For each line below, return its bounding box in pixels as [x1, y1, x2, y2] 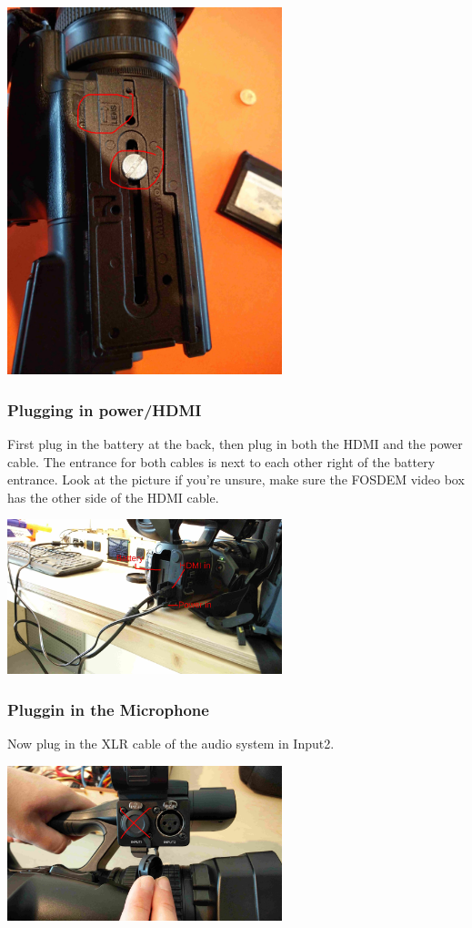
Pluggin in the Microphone [7, 698, 209, 720]
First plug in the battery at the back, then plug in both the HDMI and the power [7, 433, 463, 453]
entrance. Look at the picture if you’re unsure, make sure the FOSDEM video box [7, 470, 465, 489]
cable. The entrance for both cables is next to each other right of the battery [7, 452, 436, 471]
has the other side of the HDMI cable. [7, 487, 219, 506]
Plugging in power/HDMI [7, 398, 202, 421]
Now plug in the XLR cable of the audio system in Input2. [7, 734, 335, 753]
